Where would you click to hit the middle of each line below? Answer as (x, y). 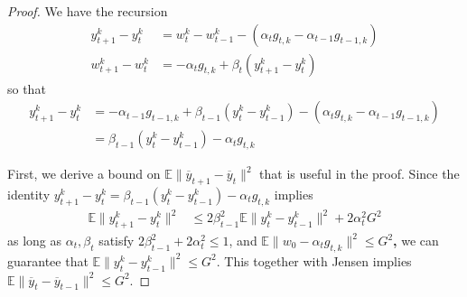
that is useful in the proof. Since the (360, 174)
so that (27, 88)
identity (29, 194)
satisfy (117, 241)
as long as (35, 241)
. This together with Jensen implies (314, 260)
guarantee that (48, 260)
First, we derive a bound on (84, 174)
